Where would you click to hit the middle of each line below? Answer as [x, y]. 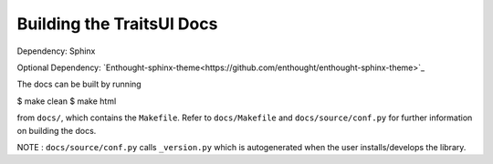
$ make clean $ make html [67, 101]
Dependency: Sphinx [56, 51]
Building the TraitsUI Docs [117, 24]
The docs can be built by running [79, 84]
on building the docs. [57, 130]
